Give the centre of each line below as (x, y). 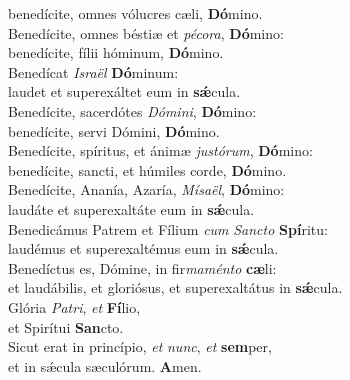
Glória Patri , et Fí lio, (74, 306)
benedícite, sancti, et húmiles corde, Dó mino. (147, 169)
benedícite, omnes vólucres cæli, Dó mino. (135, 13)
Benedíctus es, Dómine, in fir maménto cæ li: (142, 267)
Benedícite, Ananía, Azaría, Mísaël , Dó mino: (146, 189)
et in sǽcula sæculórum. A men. (105, 365)
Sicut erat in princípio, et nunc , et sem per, (140, 346)
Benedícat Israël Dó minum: (93, 71)
